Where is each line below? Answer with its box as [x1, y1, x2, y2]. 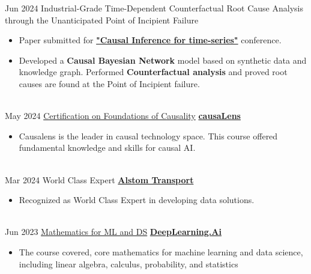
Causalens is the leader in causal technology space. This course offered [19, 129, 278, 142]
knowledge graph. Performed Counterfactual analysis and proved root [19, 65, 288, 78]
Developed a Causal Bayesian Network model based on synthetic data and [19, 53, 307, 66]
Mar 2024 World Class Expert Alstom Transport [5, 173, 194, 186]
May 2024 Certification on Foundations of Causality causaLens [5, 109, 241, 122]
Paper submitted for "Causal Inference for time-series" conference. [19, 34, 282, 46]
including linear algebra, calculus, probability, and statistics [19, 257, 238, 270]
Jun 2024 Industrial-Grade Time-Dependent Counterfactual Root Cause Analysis [5, 2, 303, 14]
